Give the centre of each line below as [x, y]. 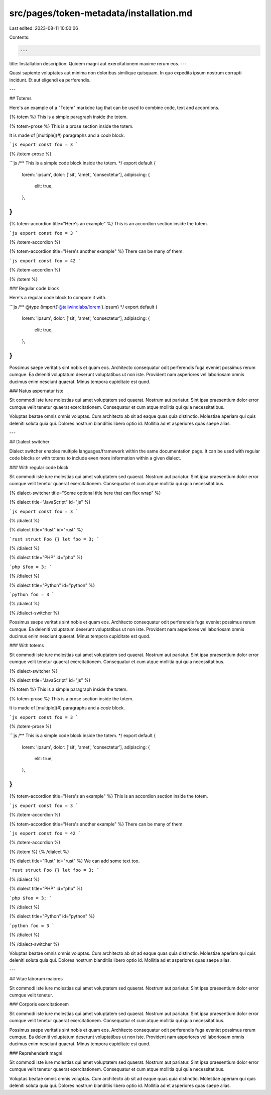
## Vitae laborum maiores [36, 979]
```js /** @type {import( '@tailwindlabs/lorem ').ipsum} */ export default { [83, 307]
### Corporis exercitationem [39, 1004]
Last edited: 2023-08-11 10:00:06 [44, 28]
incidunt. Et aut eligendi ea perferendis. [50, 80]
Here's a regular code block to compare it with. [58, 298]
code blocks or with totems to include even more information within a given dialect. [95, 458]
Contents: [19, 37]
